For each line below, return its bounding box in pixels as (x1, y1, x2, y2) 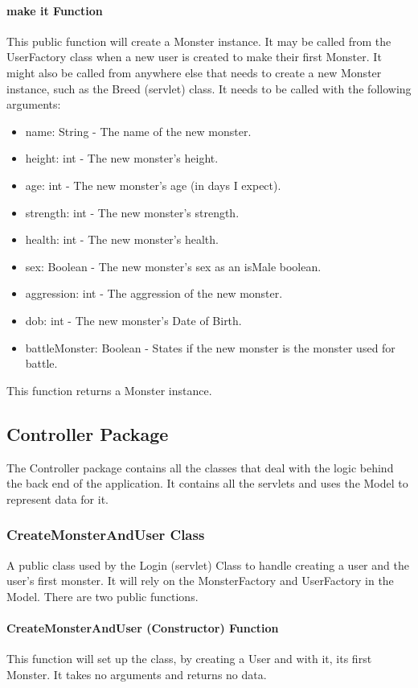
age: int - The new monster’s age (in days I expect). (25, 176, 281, 193)
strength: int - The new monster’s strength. (25, 204, 240, 220)
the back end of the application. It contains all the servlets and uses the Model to (6, 475, 408, 492)
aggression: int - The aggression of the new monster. (25, 285, 283, 302)
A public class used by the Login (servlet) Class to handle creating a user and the (6, 556, 409, 573)
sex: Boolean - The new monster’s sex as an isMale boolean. (25, 257, 322, 274)
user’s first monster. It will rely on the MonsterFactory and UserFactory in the (6, 572, 394, 589)
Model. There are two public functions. (6, 587, 199, 604)
